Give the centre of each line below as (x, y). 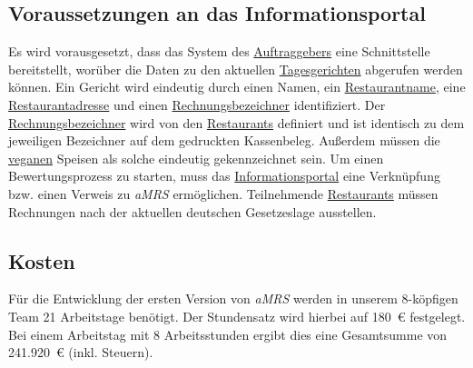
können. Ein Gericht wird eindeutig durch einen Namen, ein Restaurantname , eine (237, 87)
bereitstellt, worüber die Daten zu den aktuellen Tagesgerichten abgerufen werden (236, 69)
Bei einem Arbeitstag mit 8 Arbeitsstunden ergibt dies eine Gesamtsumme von (228, 334)
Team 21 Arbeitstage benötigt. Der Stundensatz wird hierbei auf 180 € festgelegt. (237, 316)
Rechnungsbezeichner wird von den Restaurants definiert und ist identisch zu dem (236, 122)
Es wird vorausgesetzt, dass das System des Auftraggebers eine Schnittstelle (219, 51)
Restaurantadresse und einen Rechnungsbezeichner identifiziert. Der (197, 104)
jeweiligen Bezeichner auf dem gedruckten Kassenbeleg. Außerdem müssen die (224, 140)
